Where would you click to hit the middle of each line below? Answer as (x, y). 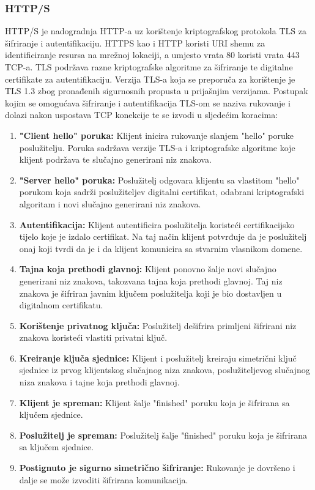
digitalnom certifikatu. (61, 305)
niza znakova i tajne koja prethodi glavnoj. (99, 382)
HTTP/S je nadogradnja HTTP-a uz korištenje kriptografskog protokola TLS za (156, 31)
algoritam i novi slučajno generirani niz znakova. (110, 203)
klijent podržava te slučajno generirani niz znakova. (115, 159)
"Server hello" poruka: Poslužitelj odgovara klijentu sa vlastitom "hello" (159, 180)
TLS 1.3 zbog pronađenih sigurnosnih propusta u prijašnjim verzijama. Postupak (157, 91)
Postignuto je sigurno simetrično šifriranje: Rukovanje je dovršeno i (157, 468)
